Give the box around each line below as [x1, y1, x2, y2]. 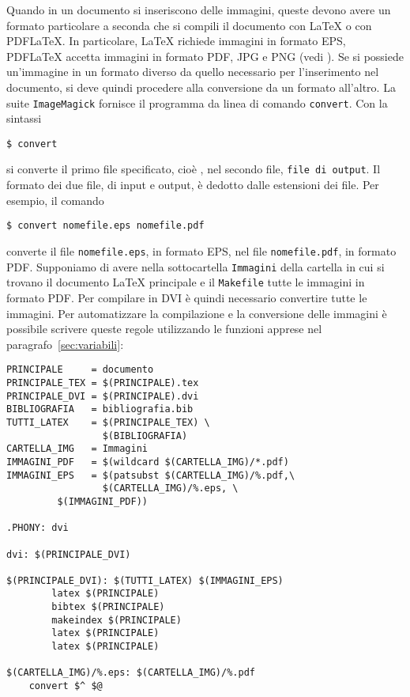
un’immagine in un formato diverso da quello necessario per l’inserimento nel [6, 63, 379, 80]
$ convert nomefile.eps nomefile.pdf [6, 220, 205, 232]
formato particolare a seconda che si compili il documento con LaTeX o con [6, 17, 372, 33]
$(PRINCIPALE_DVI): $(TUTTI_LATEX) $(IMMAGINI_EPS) [6, 574, 284, 586]
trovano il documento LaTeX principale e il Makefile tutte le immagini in [6, 274, 365, 290]
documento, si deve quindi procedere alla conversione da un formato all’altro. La [6, 78, 396, 95]
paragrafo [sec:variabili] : [6, 335, 124, 352]
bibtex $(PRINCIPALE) [51, 601, 165, 613]
